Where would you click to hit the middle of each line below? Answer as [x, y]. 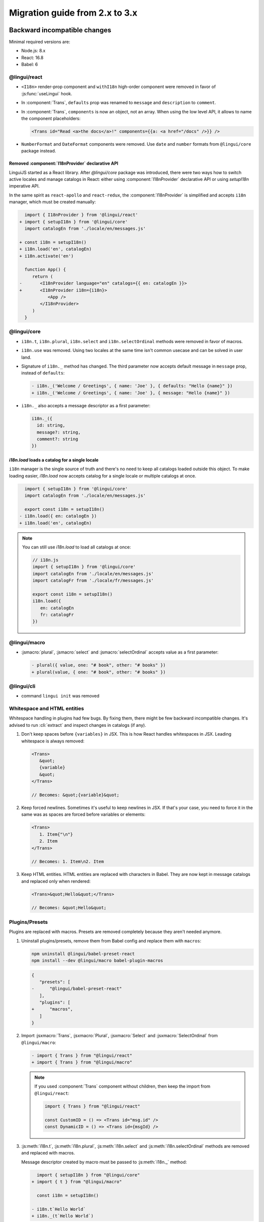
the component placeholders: [51, 118]
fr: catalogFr [57, 615]
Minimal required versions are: [40, 42]
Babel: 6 [30, 65]
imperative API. [24, 186]
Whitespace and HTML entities [46, 709]
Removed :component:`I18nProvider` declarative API [64, 163]
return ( [43, 276]
